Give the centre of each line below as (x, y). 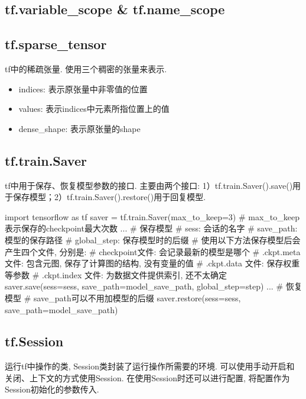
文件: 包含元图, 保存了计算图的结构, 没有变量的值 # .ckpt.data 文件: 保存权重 (152, 263)
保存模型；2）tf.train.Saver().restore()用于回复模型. (109, 197)
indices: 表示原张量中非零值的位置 (83, 89)
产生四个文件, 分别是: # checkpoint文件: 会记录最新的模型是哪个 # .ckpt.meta (153, 251)
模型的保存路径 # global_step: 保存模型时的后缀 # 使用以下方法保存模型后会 (153, 239)
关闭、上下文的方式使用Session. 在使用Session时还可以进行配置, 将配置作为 (147, 377)
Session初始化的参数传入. (52, 389)
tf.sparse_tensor (56, 44)
